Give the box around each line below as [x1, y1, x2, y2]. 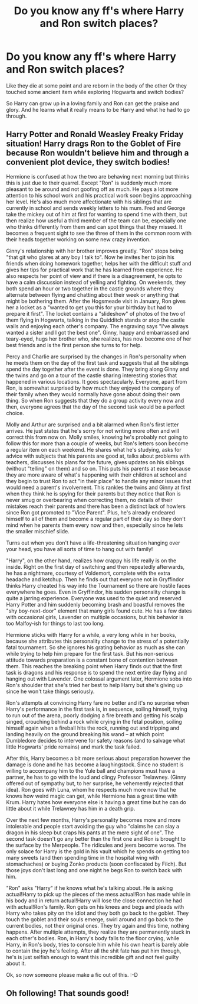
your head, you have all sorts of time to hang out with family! [6, 545, 153, 552]
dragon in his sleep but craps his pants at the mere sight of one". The [6, 829, 174, 836]
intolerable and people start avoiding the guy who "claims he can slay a [6, 822, 180, 830]
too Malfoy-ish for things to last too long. [6, 620, 105, 627]
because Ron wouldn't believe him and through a [6, 148, 189, 158]
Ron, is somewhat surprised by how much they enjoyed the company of [6, 384, 180, 391]
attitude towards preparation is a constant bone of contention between [6, 656, 178, 663]
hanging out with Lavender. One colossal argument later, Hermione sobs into [6, 675, 192, 682]
